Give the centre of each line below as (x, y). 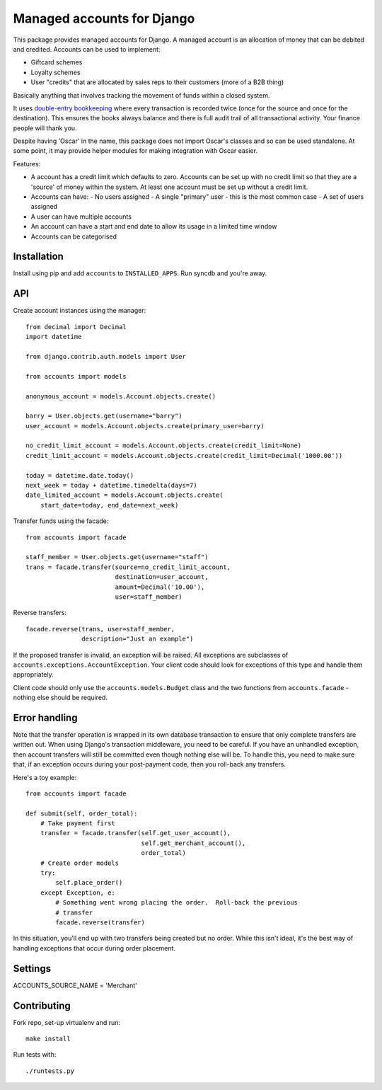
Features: (27, 163)
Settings (32, 969)
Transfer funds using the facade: (61, 521)
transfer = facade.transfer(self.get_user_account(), (135, 833)
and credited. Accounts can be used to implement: (87, 49)
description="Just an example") (138, 639)
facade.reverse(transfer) (100, 923)
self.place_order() (89, 883)
